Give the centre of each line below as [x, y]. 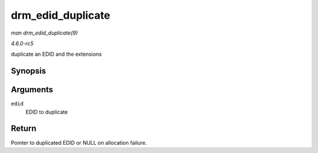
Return [24, 129]
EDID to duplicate [47, 112]
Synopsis [29, 71]
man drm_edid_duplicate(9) [44, 33]
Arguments [32, 90]
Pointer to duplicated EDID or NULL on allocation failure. [79, 142]
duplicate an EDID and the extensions [57, 54]
